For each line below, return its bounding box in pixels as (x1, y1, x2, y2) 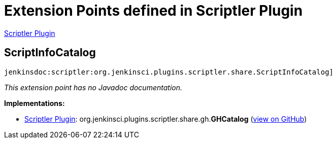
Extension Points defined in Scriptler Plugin (4, 2, 303, 19)
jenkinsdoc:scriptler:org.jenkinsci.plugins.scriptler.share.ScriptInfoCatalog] (4, 67, 334, 76)
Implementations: (4, 98, 65, 108)
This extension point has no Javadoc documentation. (4, 83, 183, 92)
